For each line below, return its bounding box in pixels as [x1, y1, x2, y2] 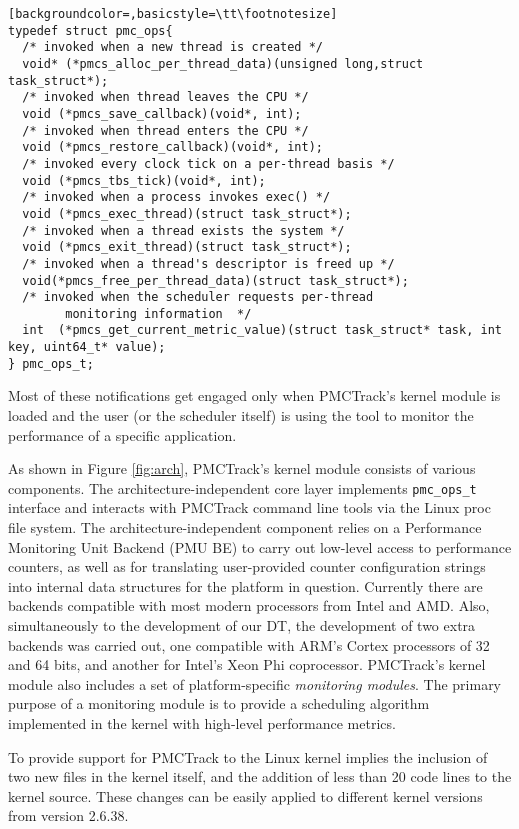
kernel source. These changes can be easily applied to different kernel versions [8, 785, 483, 806]
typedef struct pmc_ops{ [8, 23, 173, 38]
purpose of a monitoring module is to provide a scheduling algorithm [8, 693, 430, 714]
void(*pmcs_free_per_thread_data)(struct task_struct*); [22, 273, 409, 288]
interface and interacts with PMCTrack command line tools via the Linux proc [8, 497, 491, 518]
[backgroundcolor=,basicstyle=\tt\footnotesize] [8, 7, 338, 21]
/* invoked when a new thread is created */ [22, 40, 323, 55]
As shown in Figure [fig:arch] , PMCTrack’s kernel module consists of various [8, 458, 476, 479]
